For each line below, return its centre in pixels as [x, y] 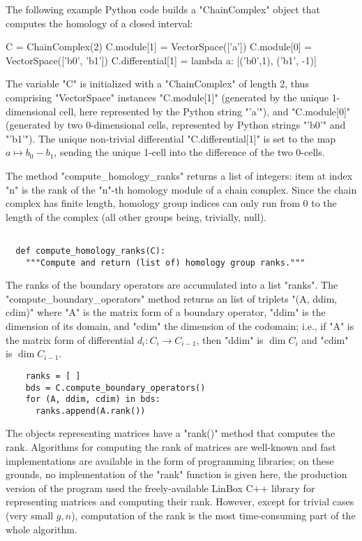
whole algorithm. [42, 529]
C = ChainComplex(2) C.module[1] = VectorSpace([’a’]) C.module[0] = [159, 46]
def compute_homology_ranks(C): [91, 251]
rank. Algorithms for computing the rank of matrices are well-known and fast [171, 447]
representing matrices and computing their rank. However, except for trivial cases [180, 502]
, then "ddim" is [230, 339]
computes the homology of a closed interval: [99, 23]
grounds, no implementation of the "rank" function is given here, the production [176, 474]
